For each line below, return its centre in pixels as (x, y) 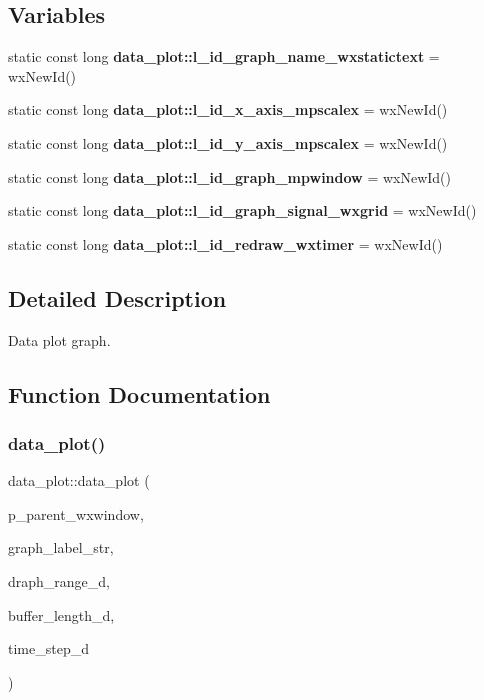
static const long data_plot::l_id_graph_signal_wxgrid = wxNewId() (242, 210)
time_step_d (48, 648)
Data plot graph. (59, 339)
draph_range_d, (59, 580)
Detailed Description (117, 297)
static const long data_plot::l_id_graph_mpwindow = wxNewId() (230, 176)
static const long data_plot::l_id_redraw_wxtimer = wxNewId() (225, 243)
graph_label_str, (61, 547)
